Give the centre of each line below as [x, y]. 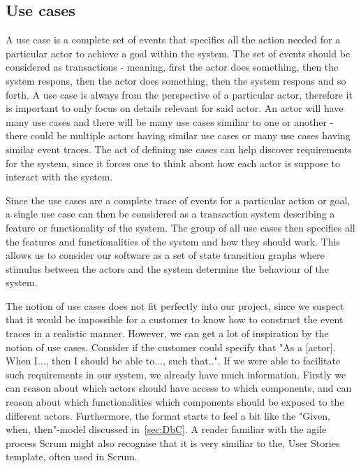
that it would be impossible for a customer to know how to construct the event [175, 319]
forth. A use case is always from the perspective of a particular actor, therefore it [179, 94]
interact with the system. [59, 177]
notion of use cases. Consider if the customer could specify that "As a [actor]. [171, 347]
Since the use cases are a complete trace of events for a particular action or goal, [178, 200]
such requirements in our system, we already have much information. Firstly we [176, 374]
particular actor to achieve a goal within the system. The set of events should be [178, 53]
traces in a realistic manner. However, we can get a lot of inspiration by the [167, 333]
